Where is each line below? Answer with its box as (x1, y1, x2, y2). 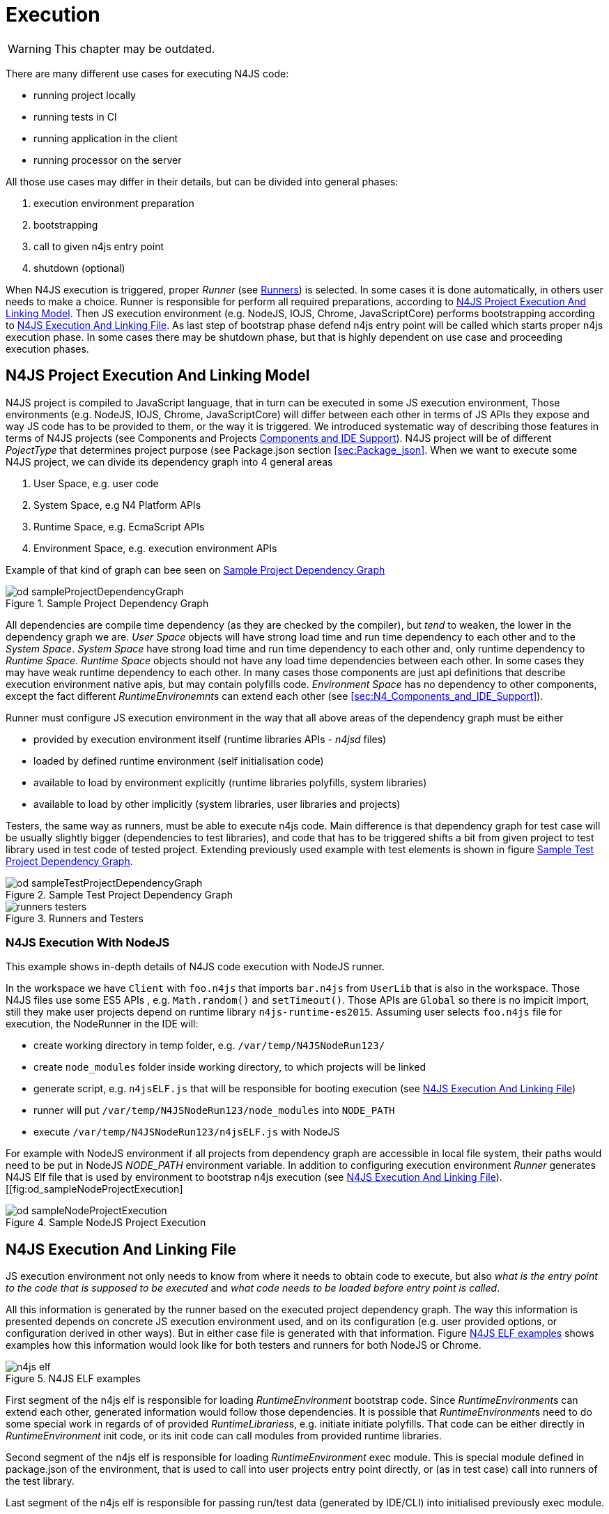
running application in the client (33, 132, 178, 144)
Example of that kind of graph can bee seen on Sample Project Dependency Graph (6, 563, 385, 576)
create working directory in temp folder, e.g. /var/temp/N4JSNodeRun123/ (33, 1039, 385, 1052)
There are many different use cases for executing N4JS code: (6, 67, 289, 79)
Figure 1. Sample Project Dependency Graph (6, 597, 209, 609)
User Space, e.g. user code (33, 477, 159, 489)
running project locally (33, 89, 136, 101)
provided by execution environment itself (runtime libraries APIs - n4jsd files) (33, 733, 387, 745)
